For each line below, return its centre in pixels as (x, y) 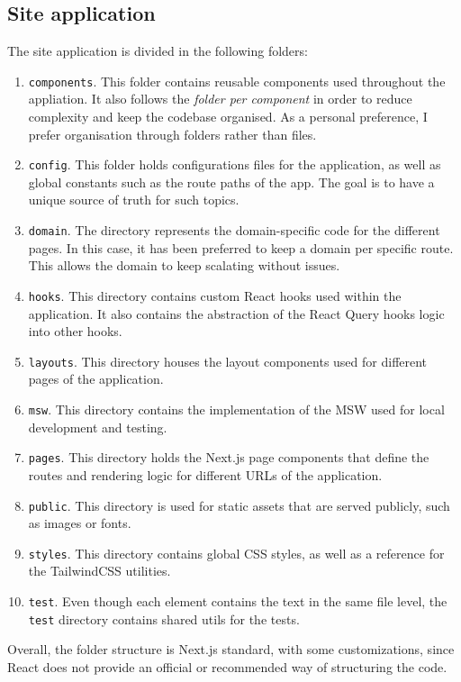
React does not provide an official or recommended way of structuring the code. (227, 666)
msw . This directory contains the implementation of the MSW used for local (236, 409)
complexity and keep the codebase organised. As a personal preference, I (228, 117)
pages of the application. (96, 379)
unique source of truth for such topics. (134, 200)
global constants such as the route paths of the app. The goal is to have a (231, 182)
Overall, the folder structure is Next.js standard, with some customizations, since (231, 649)
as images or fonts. (80, 523)
